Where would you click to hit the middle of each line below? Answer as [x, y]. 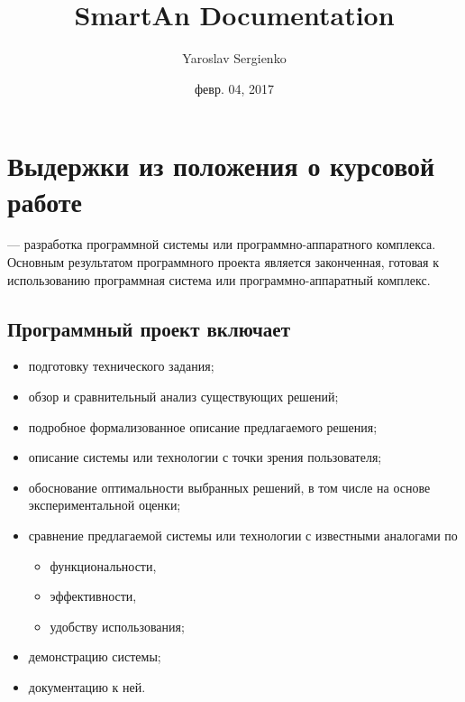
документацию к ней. [87, 686]
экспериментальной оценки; [105, 505]
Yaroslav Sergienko [234, 58]
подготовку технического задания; [121, 366]
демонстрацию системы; [95, 656]
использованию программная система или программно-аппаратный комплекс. [219, 279]
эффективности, [93, 596]
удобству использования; [117, 626]
